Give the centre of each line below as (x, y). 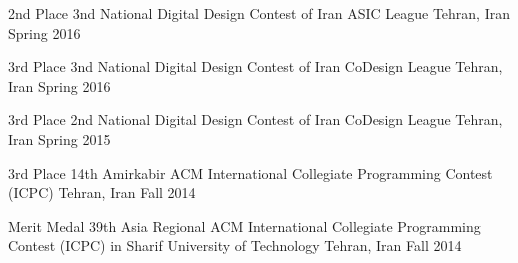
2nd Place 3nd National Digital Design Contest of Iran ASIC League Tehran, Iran (259, 13)
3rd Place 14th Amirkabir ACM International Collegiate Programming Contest (250, 172)
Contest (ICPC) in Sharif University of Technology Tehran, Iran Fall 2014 (235, 245)
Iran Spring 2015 (59, 138)
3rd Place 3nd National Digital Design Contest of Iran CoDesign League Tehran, (255, 66)
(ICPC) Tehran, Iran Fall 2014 (102, 192)
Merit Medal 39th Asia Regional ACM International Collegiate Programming (244, 225)
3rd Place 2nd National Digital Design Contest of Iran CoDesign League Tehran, (255, 119)
